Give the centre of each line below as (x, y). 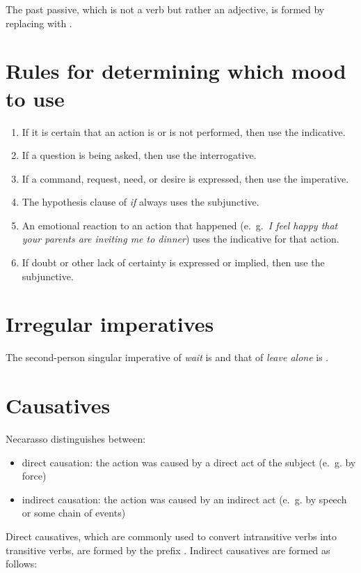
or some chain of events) (74, 513)
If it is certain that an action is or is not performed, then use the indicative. (184, 131)
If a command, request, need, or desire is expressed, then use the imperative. (185, 178)
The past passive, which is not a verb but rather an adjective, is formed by (165, 9)
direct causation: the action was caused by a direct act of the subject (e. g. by (189, 462)
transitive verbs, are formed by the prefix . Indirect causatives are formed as (168, 550)
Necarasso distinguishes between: (76, 439)
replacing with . (39, 23)
